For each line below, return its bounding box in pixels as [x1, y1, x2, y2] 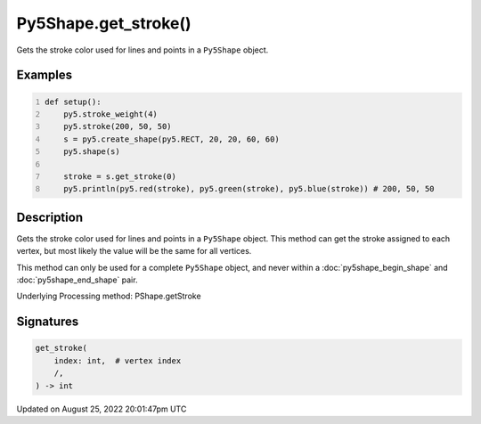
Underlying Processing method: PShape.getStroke [16, 290, 201, 302]
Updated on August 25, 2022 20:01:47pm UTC [16, 404, 187, 414]
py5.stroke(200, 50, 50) [63, 121, 173, 132]
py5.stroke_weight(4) [63, 109, 158, 119]
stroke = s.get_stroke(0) [63, 171, 177, 182]
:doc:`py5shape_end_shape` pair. [16, 274, 138, 285]
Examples [16, 68, 73, 83]
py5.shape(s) [63, 147, 120, 157]
